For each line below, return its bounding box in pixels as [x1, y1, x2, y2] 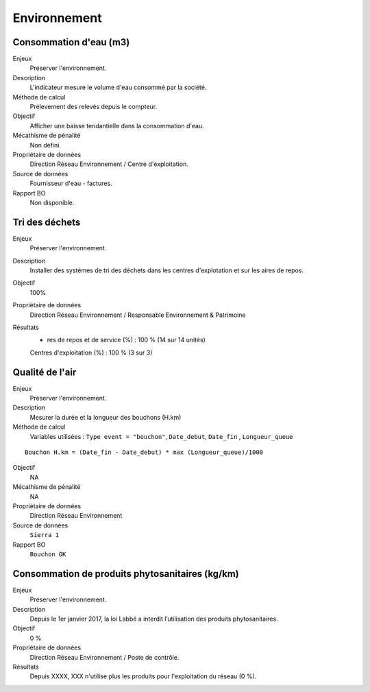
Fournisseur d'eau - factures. [29, 179, 112, 188]
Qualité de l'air [12, 366, 77, 378]
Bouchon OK [29, 550, 66, 558]
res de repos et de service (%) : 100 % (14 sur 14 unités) [47, 336, 206, 344]
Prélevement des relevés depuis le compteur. [29, 103, 158, 111]
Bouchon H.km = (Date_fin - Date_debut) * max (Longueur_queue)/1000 [25, 448, 264, 456]
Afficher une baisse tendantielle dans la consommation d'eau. [29, 121, 205, 130]
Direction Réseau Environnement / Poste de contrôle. [29, 653, 180, 661]
